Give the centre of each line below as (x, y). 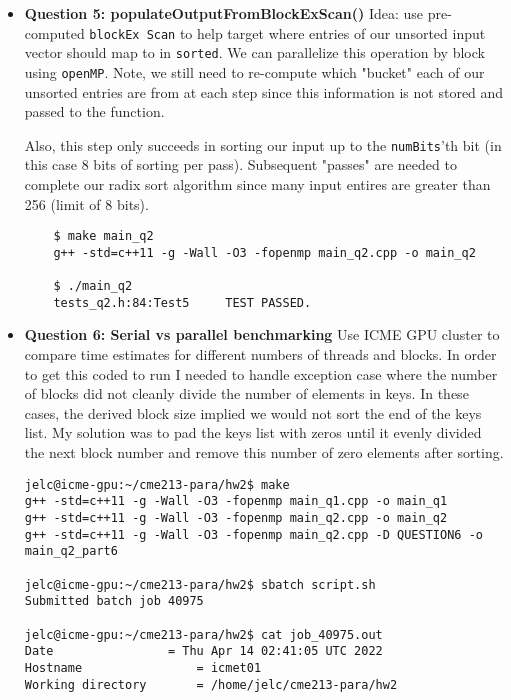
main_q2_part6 (71, 551)
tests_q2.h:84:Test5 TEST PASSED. (182, 302)
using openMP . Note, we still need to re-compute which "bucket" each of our (254, 71)
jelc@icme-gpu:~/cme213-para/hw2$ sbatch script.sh (200, 584)
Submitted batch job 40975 (114, 601)
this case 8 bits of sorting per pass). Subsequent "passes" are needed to (240, 164)
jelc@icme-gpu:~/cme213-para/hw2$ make (157, 484)
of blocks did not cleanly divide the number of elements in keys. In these (246, 393)
